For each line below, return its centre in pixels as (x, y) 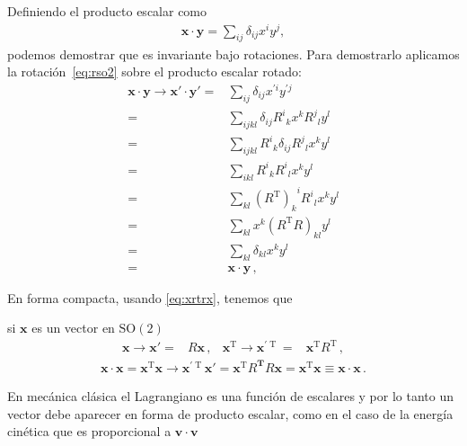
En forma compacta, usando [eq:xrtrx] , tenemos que (150, 297)
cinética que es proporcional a (89, 431)
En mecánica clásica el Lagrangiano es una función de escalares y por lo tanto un (231, 395)
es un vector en (73, 328)
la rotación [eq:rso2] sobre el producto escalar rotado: (154, 71)
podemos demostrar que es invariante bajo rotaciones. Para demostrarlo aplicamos (233, 54)
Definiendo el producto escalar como (107, 11)
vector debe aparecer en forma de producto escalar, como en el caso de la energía (230, 413)
